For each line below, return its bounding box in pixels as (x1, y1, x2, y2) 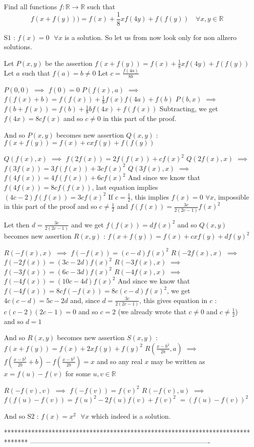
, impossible (213, 191, 249, 202)
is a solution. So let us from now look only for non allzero (64, 32, 237, 42)
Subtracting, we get (159, 103, 218, 114)
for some (65, 368, 91, 378)
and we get (71, 219, 104, 229)
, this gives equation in (139, 295, 208, 305)
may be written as (150, 356, 205, 366)
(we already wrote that (118, 306, 187, 316)
